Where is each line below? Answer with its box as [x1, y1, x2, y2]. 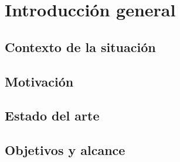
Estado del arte [5, 106, 100, 125]
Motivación [5, 72, 74, 90]
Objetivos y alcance [5, 141, 125, 159]
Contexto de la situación [5, 37, 156, 56]
